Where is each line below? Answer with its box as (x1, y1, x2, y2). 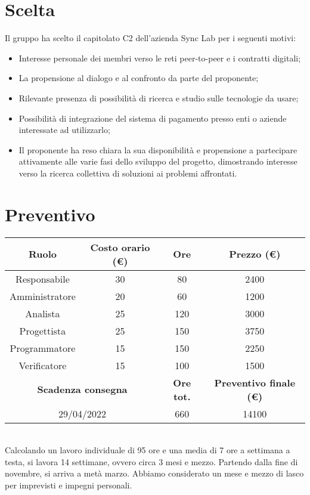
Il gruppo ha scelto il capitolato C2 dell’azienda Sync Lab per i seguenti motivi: (5, 32, 296, 44)
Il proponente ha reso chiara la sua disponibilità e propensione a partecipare (18, 143, 297, 156)
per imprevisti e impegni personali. (5, 478, 132, 491)
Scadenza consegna (37, 382, 128, 397)
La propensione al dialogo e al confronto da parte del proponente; (18, 72, 259, 84)
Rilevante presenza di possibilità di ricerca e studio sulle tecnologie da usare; (18, 91, 299, 104)
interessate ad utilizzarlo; (18, 123, 110, 136)
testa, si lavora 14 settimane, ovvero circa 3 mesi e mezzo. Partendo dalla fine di (5, 455, 298, 468)
